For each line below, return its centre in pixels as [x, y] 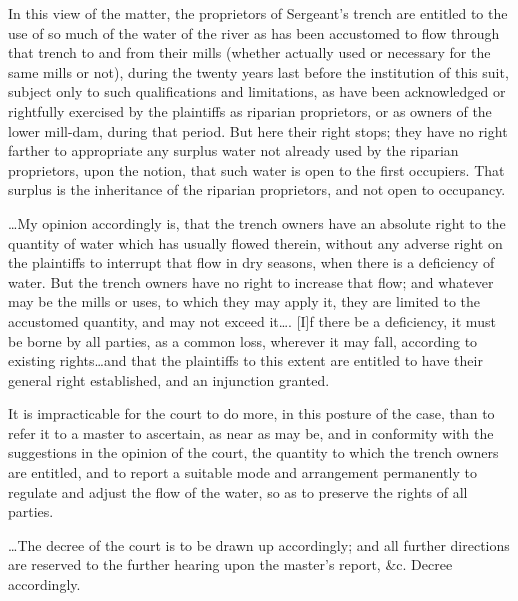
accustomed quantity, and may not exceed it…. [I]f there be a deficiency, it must [252, 320]
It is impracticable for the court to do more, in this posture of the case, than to [251, 413]
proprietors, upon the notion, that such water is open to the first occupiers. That [256, 169]
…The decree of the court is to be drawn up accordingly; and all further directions [259, 544]
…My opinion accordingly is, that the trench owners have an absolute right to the [257, 222]
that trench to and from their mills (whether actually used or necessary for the [249, 52]
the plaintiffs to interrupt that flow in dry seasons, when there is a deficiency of [251, 262]
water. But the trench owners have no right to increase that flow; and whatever [251, 281]
